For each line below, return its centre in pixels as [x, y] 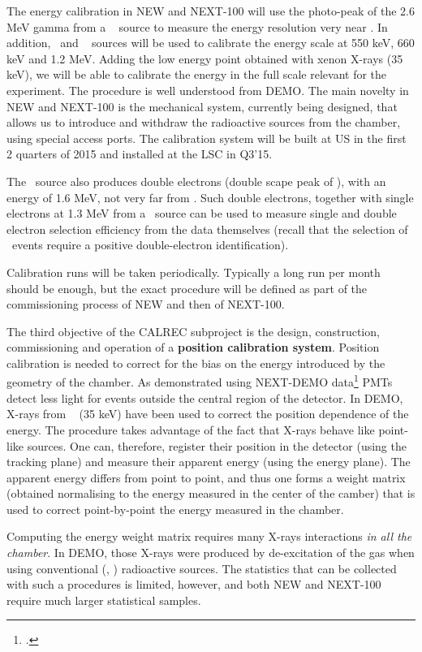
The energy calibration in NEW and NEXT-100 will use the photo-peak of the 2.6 [211, 11]
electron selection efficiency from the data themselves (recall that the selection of [207, 229]
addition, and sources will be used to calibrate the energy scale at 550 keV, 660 [211, 43]
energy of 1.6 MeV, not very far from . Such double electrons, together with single [210, 197]
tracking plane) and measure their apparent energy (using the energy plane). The [209, 462]
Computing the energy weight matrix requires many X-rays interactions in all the [209, 536]
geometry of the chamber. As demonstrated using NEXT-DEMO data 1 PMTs [200, 381]
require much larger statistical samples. [104, 600]
